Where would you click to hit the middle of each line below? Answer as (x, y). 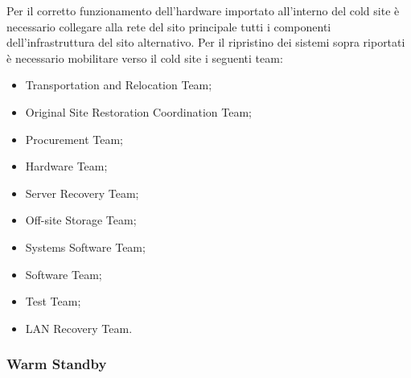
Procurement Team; (74, 139)
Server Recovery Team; (82, 193)
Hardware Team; (66, 166)
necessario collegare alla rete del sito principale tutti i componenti (169, 26)
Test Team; (53, 301)
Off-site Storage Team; (81, 220)
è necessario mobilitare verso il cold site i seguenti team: (145, 58)
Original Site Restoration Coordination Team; (138, 111)
